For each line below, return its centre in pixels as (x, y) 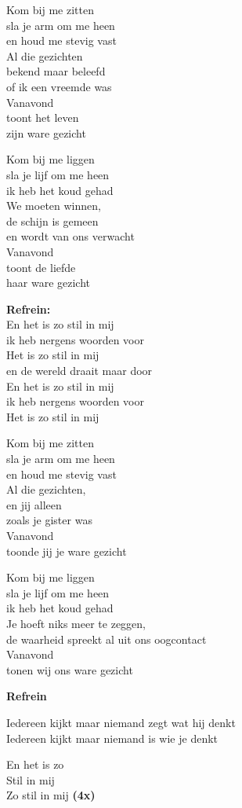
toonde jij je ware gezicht (67, 551)
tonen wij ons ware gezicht (70, 669)
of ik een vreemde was (59, 86)
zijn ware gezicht (46, 132)
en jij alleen (34, 504)
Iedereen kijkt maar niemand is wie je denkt (112, 738)
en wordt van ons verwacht (70, 236)
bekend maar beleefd (56, 71)
